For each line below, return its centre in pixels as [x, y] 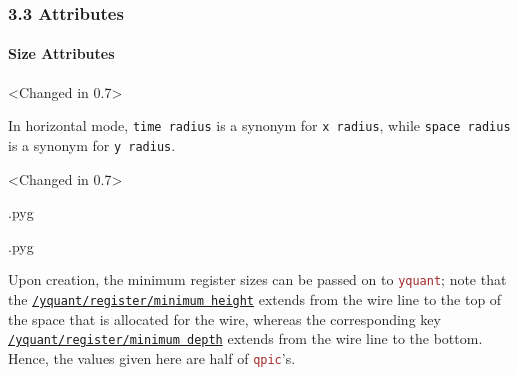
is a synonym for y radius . [92, 144]
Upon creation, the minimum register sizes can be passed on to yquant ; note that [257, 279]
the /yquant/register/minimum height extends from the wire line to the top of [255, 298]
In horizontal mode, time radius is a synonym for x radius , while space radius [259, 125]
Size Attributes [61, 53]
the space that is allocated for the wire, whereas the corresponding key [224, 318]
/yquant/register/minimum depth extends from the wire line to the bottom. [245, 338]
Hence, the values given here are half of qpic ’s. [152, 357]
